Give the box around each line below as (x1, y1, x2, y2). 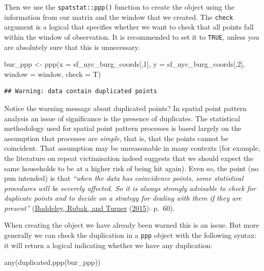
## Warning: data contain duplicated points (4, 88, 157, 95)
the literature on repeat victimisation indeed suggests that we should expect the (4, 152, 254, 163)
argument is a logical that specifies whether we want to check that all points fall (4, 21, 254, 32)
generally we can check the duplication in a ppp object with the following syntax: (4, 230, 257, 240)
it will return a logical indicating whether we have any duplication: (4, 239, 213, 250)
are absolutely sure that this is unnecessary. (4, 41, 140, 52)
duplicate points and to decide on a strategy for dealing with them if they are (4, 193, 242, 203)
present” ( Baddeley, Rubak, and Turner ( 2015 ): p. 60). (4, 202, 175, 213)
